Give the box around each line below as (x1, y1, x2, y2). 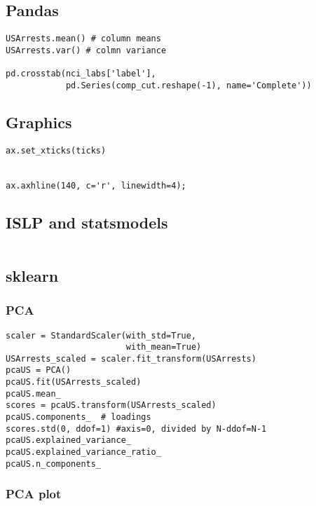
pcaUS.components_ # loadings (6, 412, 151, 423)
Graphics (6, 111, 72, 132)
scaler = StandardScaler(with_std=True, (6, 330, 197, 341)
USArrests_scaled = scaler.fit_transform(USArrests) (6, 353, 256, 364)
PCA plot (6, 485, 62, 502)
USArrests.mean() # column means (6, 34, 161, 44)
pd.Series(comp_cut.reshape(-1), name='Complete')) (65, 80, 312, 90)
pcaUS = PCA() (6, 365, 71, 376)
